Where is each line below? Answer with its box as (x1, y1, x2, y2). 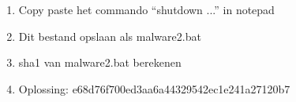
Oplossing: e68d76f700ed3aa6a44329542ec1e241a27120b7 (18, 80, 290, 97)
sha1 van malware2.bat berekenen (18, 54, 182, 71)
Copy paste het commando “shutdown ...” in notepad (18, 2, 275, 17)
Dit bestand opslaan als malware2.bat (18, 27, 201, 44)
